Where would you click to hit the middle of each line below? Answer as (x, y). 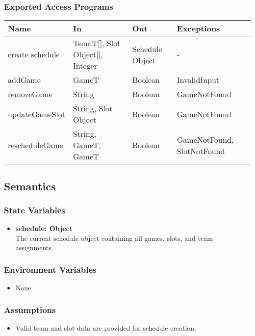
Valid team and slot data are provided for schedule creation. (106, 328)
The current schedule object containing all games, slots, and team (114, 238)
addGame (24, 80)
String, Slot (93, 108)
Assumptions (30, 309)
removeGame (30, 94)
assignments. (34, 247)
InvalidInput (198, 80)
